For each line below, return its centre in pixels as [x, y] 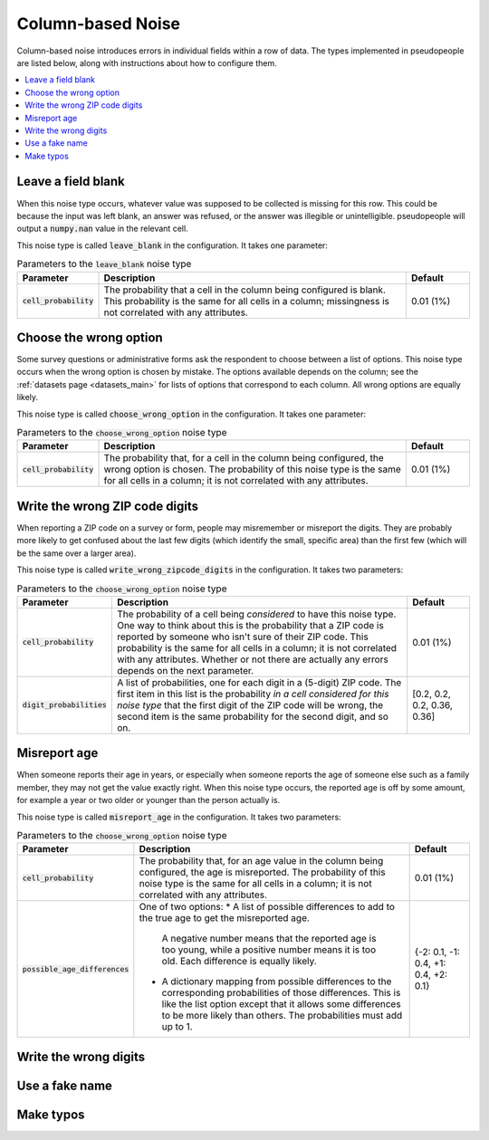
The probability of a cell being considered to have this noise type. [256, 614]
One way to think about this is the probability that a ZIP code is [250, 625]
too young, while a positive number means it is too [269, 950]
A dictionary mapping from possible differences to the [277, 982]
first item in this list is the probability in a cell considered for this [253, 694]
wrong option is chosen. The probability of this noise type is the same [253, 469]
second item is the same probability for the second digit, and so [252, 716]
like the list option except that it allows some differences [282, 1004]
